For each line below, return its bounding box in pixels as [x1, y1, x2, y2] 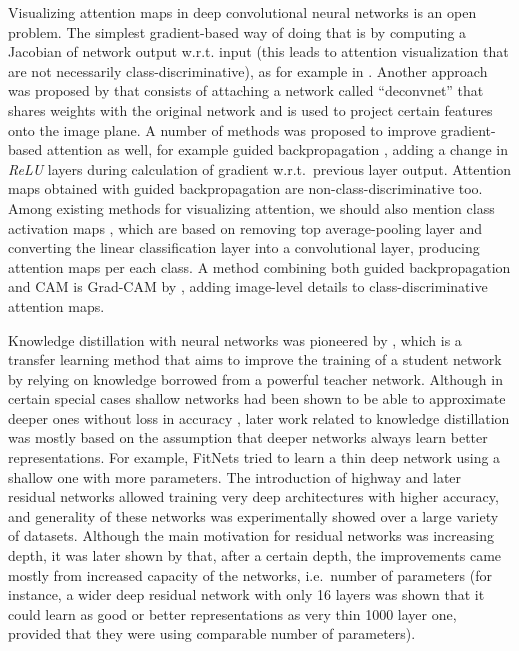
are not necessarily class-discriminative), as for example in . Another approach [8, 60, 488, 81]
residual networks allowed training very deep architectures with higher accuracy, [8, 486, 499, 507]
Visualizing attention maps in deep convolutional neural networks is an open [8, 2, 477, 22]
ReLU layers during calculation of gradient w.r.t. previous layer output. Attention [8, 158, 512, 179]
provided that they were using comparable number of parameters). [8, 623, 416, 644]
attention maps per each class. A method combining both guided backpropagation [8, 256, 511, 277]
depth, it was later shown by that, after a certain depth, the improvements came [8, 545, 502, 566]
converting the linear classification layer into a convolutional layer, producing [8, 237, 480, 258]
